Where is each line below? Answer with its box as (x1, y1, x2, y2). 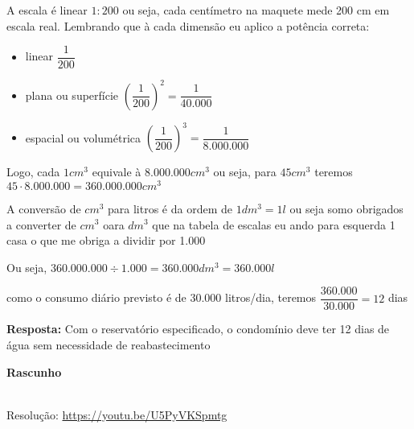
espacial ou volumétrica (25, 129, 141, 146)
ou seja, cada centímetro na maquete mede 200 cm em (122, 2, 390, 18)
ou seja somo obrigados (289, 200, 404, 217)
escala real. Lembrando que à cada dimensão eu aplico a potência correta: (6, 17, 370, 34)
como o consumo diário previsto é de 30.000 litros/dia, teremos (6, 289, 317, 306)
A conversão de (6, 200, 81, 217)
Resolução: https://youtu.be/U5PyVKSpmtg (6, 406, 227, 423)
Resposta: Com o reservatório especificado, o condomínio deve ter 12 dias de (6, 320, 390, 337)
